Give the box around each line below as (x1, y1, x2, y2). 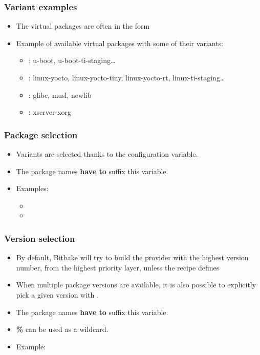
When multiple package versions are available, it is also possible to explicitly (16, 279, 256, 290)
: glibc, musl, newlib (28, 89, 92, 100)
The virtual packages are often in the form (16, 20, 150, 31)
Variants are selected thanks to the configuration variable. (16, 149, 198, 159)
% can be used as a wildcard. (16, 324, 109, 335)
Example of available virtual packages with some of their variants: (16, 37, 224, 48)
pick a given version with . (16, 289, 99, 300)
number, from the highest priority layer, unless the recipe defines (16, 262, 220, 273)
